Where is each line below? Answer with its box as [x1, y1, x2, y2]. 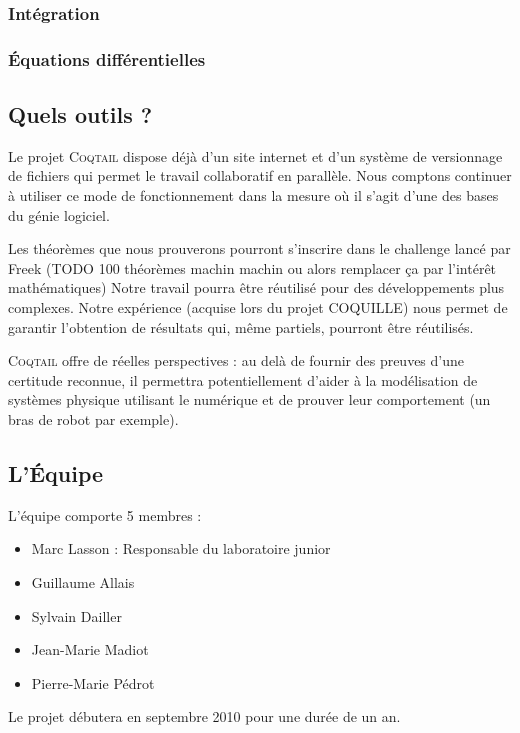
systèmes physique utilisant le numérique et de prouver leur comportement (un [8, 389, 491, 410]
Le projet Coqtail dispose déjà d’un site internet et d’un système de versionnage [8, 145, 503, 166]
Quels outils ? [8, 99, 153, 130]
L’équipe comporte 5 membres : [8, 504, 202, 525]
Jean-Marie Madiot [31, 639, 149, 660]
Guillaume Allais [31, 572, 135, 592]
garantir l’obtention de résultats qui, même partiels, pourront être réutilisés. [8, 316, 474, 337]
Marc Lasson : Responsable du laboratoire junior [31, 538, 331, 559]
